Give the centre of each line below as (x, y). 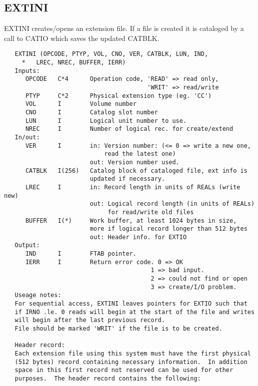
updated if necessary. (127, 179)
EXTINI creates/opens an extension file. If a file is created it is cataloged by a (124, 28)
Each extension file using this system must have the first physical (133, 354)
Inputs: (27, 71)
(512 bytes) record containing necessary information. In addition (131, 362)
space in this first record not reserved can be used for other (124, 370)
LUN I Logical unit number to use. (106, 121)
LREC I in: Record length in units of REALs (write (133, 187)
